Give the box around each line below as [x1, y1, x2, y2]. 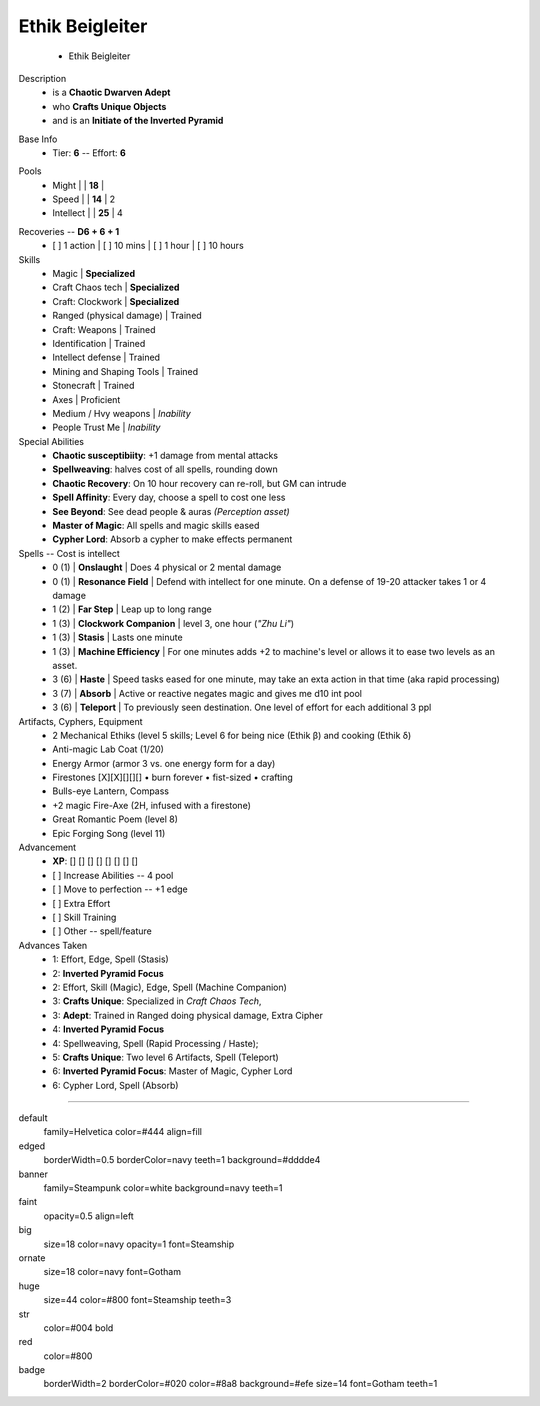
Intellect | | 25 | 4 [52, 207, 124, 219]
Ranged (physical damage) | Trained [52, 310, 202, 322]
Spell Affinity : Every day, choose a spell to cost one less [52, 491, 286, 504]
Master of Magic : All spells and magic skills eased [52, 520, 260, 532]
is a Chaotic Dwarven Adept [52, 86, 171, 99]
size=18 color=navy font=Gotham [43, 1266, 182, 1278]
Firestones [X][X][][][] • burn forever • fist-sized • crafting [52, 771, 294, 784]
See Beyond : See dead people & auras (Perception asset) [52, 505, 290, 517]
